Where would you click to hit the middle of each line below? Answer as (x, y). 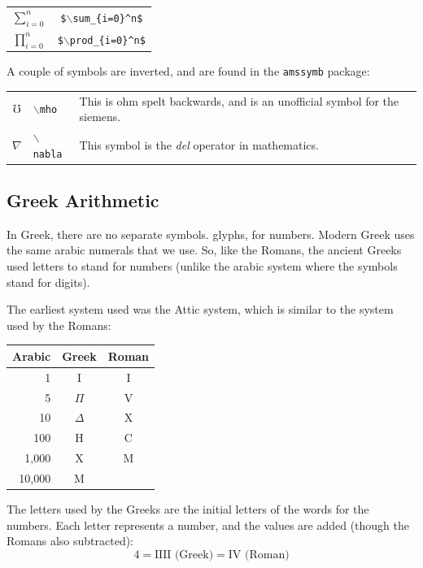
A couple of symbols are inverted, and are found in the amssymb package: (188, 71)
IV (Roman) (259, 555)
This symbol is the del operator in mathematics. (199, 144)
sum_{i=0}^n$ (108, 18)
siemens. (100, 117)
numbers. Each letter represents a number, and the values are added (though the (208, 525)
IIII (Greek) (184, 555)
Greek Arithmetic (83, 200)
